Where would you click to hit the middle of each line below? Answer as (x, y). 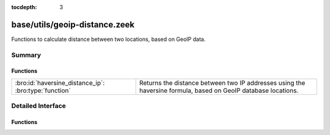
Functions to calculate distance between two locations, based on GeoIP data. (108, 39)
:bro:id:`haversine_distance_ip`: (60, 82)
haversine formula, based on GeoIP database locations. (219, 90)
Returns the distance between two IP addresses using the (222, 82)
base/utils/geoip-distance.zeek (73, 24)
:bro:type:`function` (43, 90)
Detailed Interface (39, 106)
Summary (26, 55)
